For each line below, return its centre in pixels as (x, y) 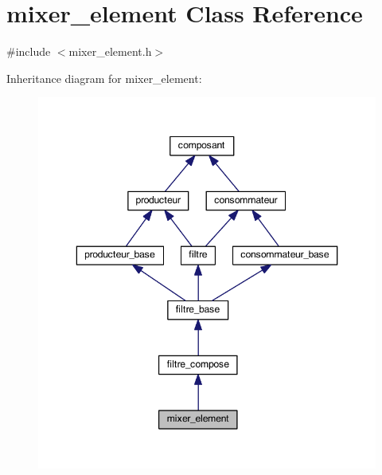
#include (29, 51)
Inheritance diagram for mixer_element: (104, 78)
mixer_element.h (110, 51)
